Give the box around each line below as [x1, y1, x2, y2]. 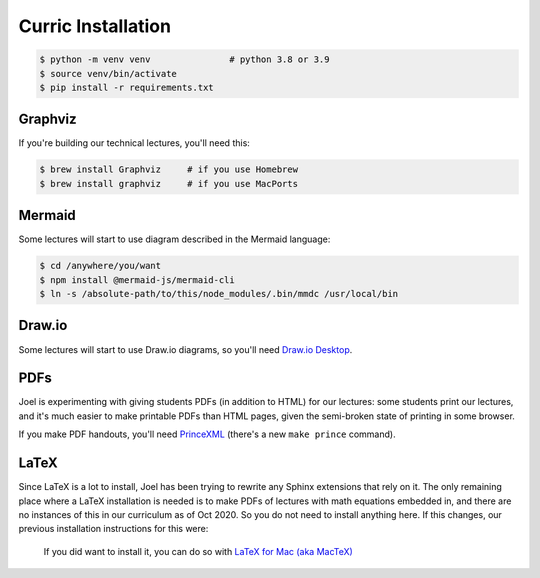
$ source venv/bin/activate [39, 68, 177, 79]
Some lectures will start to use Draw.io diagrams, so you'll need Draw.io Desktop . [18, 343, 353, 355]
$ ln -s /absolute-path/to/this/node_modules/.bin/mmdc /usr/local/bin [39, 288, 399, 300]
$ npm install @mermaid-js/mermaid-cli [39, 274, 235, 285]
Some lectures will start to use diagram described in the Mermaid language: [18, 233, 331, 245]
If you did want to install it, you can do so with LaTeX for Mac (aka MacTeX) [43, 545, 354, 557]
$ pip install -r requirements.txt [39, 81, 214, 93]
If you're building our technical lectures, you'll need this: [18, 137, 250, 149]
